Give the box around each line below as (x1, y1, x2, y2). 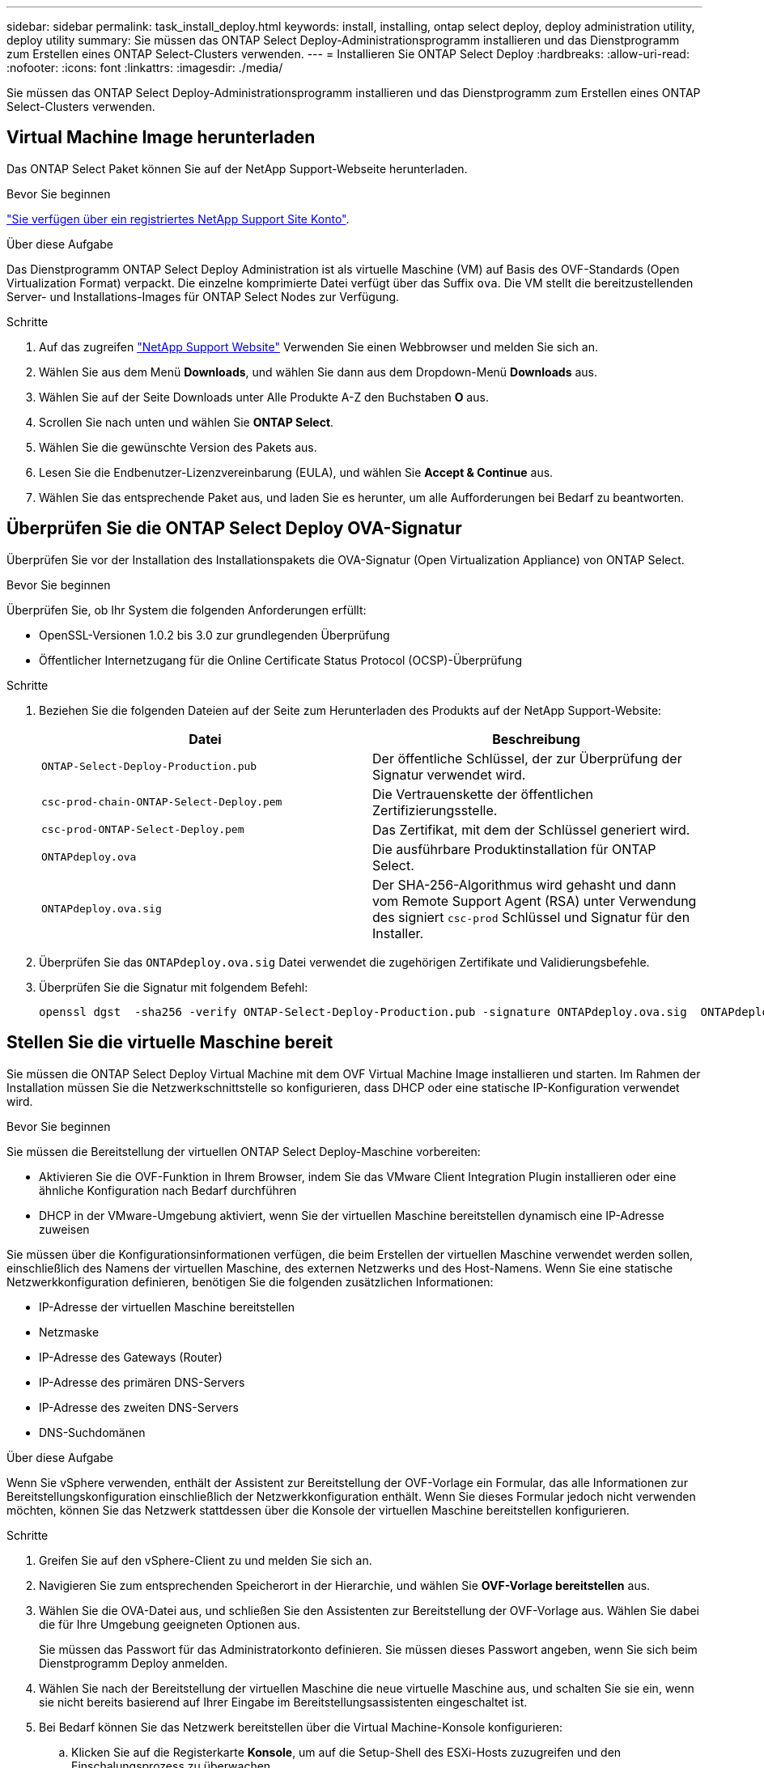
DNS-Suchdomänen (39, 1425, 146, 1439)
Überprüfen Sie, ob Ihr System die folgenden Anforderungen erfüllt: (6, 602, 367, 617)
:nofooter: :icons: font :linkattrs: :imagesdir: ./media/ (6, 61, 283, 74)
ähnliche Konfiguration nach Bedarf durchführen (39, 1183, 297, 1197)
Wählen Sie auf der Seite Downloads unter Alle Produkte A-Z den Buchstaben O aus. (39, 389, 489, 404)
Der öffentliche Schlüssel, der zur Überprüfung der (372, 750, 682, 767)
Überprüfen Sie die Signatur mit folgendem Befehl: (39, 980, 308, 994)
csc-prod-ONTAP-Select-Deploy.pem (41, 823, 244, 836)
